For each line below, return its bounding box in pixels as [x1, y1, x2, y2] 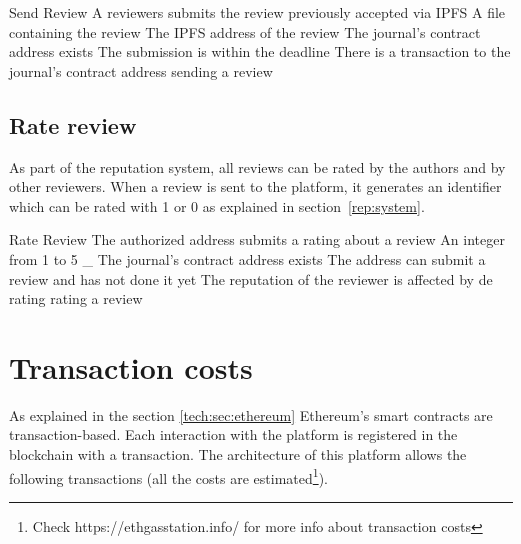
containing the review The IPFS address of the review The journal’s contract [9, 21, 481, 42]
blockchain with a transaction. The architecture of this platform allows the [9, 444, 467, 465]
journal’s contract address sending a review [9, 60, 273, 81]
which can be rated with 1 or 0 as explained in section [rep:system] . [9, 195, 425, 216]
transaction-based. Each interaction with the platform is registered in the [9, 424, 458, 445]
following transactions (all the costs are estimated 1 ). [9, 464, 328, 488]
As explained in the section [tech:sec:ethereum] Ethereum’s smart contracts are [9, 404, 493, 425]
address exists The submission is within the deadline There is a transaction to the [9, 41, 511, 62]
